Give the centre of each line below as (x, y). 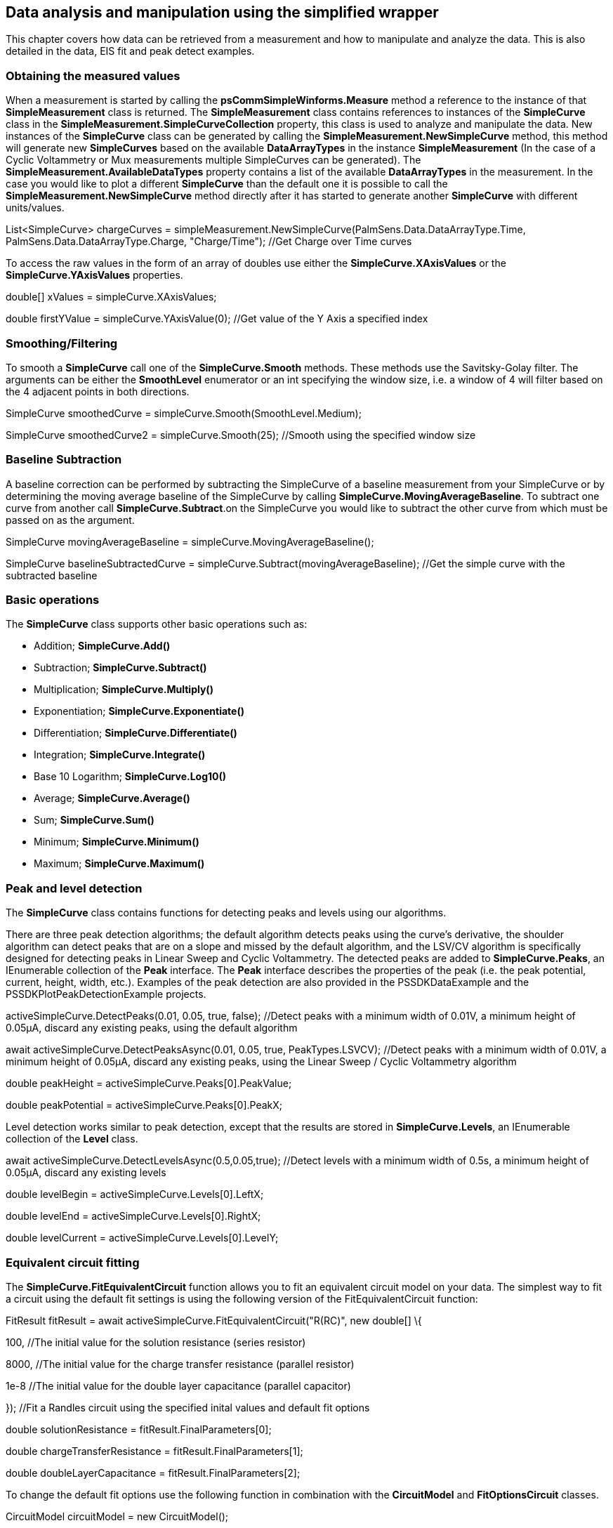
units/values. (35, 208)
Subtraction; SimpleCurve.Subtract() (120, 668)
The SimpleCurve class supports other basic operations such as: (157, 624)
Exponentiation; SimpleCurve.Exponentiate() (139, 711)
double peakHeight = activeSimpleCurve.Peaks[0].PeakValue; (149, 1084)
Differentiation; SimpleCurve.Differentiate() (136, 733)
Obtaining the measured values (93, 75)
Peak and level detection (74, 888)
